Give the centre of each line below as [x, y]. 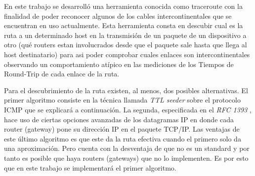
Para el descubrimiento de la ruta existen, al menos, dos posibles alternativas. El [126, 90]
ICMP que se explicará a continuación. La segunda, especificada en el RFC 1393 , [128, 109]
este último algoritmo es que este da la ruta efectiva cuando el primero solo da [123, 138]
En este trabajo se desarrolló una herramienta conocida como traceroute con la [123, 6]
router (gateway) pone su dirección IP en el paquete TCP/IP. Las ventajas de [122, 129]
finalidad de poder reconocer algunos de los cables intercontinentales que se [118, 16]
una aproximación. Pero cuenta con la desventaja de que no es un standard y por [127, 148]
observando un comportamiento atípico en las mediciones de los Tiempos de [119, 64]
